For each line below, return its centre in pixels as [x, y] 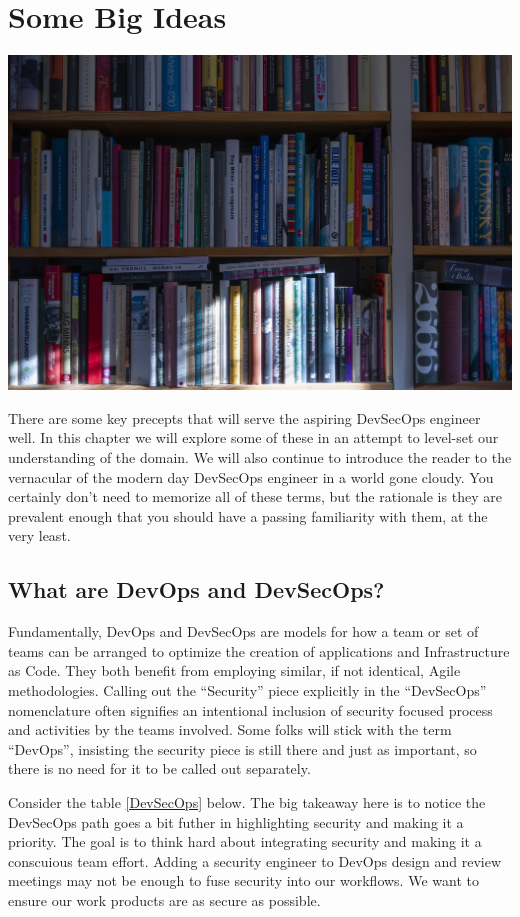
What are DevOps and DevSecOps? [196, 589]
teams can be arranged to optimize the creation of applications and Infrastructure [259, 650]
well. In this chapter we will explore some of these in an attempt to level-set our [253, 437]
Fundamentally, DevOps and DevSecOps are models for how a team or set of [243, 631]
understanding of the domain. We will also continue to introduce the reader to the [260, 457]
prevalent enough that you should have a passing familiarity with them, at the [248, 515]
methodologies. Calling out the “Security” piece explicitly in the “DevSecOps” [247, 690]
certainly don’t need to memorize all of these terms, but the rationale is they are [255, 496]
